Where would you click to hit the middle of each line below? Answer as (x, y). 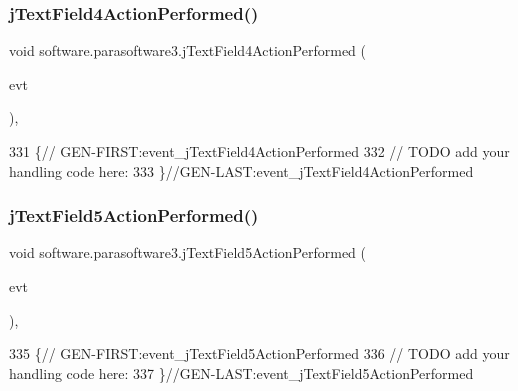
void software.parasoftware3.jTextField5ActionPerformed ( (187, 252)
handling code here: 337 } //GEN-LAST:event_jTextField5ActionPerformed (241, 372)
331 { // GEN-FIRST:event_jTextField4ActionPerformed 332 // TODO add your (259, 151)
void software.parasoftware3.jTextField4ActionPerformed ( (187, 50)
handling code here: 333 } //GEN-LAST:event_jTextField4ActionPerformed (241, 170)
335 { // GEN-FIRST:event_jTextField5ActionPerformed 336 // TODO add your (259, 353)
